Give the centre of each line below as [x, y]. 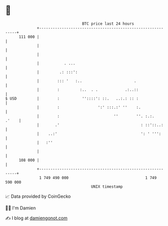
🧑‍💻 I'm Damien [21, 208]
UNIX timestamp [107, 186]
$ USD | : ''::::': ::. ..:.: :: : [72, 98]
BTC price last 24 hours [108, 24]
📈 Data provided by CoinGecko [38, 196]
